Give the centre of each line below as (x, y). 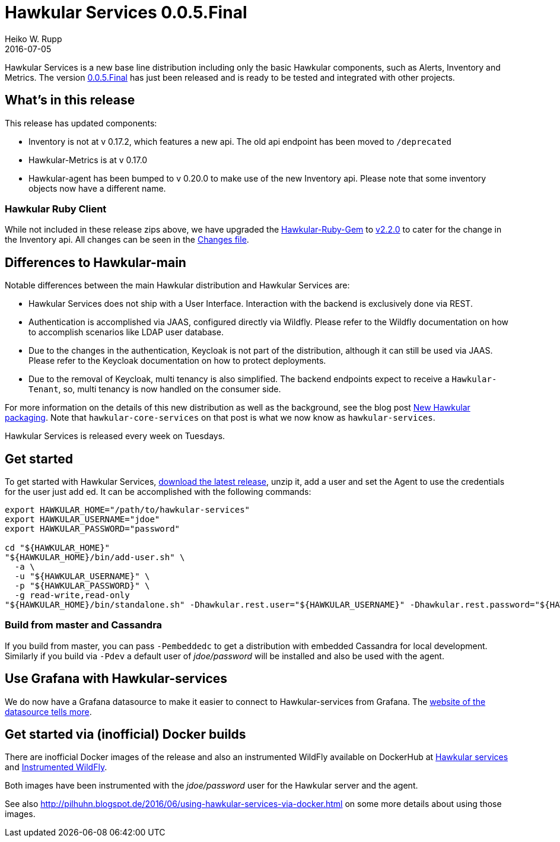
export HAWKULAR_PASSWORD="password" (93, 529)
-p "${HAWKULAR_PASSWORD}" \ (82, 586)
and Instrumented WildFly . (56, 767)
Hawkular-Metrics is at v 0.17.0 (88, 160)
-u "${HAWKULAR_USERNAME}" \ (82, 576)
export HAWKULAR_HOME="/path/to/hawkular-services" (128, 510)
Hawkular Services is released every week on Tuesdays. (115, 436)
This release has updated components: (81, 123)
